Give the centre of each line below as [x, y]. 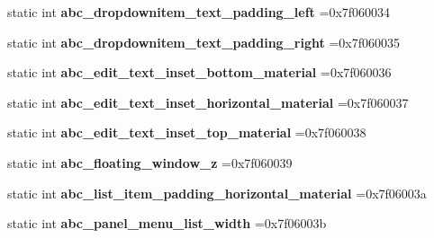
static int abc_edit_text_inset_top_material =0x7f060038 [187, 132]
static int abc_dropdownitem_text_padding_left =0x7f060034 [199, 12]
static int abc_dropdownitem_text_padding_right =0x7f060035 [203, 42]
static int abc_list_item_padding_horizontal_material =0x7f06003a [217, 193]
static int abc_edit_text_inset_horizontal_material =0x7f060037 [208, 102]
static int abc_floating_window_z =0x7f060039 [150, 162]
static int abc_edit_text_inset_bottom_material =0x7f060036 [199, 72]
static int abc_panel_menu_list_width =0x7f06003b [167, 223]
